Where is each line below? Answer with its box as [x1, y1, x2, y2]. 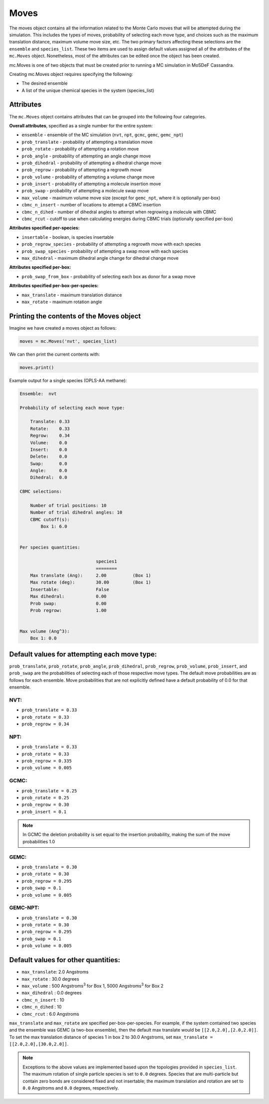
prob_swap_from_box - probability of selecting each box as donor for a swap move [21, 273, 196, 279]
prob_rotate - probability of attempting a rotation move [21, 146, 139, 152]
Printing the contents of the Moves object [9, 312, 141, 320]
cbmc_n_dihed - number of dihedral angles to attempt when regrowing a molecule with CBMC [21, 209, 217, 215]
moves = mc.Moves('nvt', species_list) [19, 338, 117, 344]
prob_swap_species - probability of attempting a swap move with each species [21, 248, 188, 254]
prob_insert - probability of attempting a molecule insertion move [21, 181, 161, 187]
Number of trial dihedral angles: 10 [30, 510, 123, 516]
